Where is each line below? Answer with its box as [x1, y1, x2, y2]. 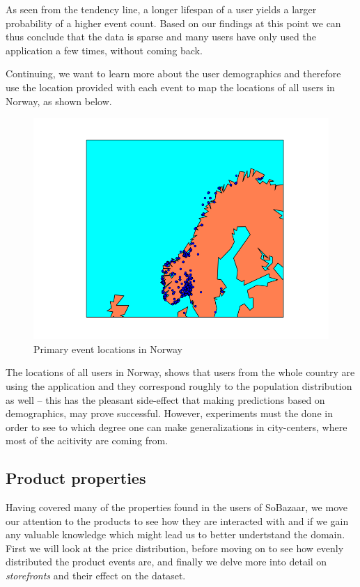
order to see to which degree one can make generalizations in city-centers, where [6, 419, 347, 434]
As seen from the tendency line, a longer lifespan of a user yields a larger [6, 2, 317, 16]
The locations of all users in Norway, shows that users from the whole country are [6, 365, 355, 379]
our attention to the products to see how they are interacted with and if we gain [6, 513, 349, 528]
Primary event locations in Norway [33, 341, 182, 356]
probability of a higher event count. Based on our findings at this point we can [6, 15, 341, 30]
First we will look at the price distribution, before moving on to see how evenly [6, 540, 344, 555]
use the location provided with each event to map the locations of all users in [6, 79, 335, 94]
